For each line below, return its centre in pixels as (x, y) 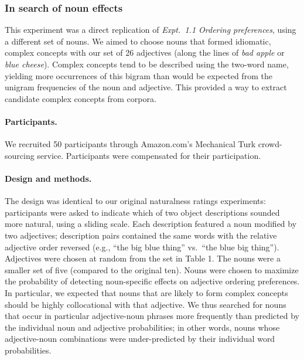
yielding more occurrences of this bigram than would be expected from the (139, 75)
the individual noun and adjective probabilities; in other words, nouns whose (142, 327)
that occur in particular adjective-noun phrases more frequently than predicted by (152, 316)
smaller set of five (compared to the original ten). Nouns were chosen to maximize (152, 269)
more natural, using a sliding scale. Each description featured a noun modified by (151, 224)
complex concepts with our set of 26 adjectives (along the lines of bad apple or (145, 52)
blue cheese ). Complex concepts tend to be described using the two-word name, (147, 64)
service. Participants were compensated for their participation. (149, 155)
